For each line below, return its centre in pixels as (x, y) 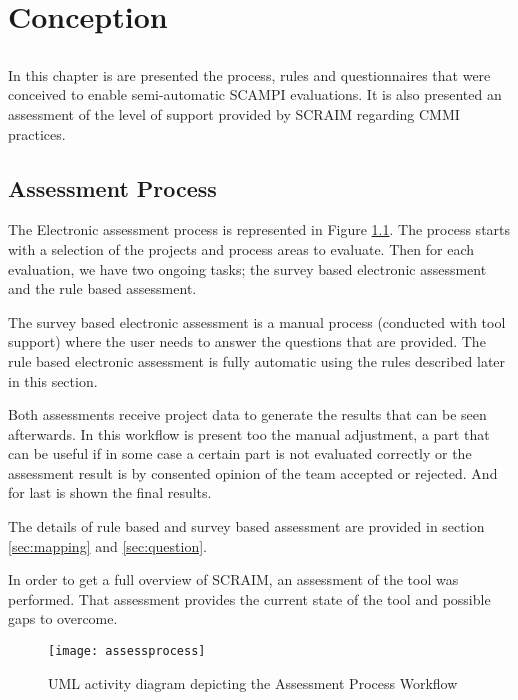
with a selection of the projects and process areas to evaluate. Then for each (241, 248)
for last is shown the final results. (110, 492)
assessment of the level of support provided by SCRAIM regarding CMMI (234, 113)
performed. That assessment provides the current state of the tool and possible (249, 598)
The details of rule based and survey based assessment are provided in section (246, 526)
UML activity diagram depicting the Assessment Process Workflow (253, 682)
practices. (37, 133)
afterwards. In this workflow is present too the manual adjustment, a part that (249, 433)
